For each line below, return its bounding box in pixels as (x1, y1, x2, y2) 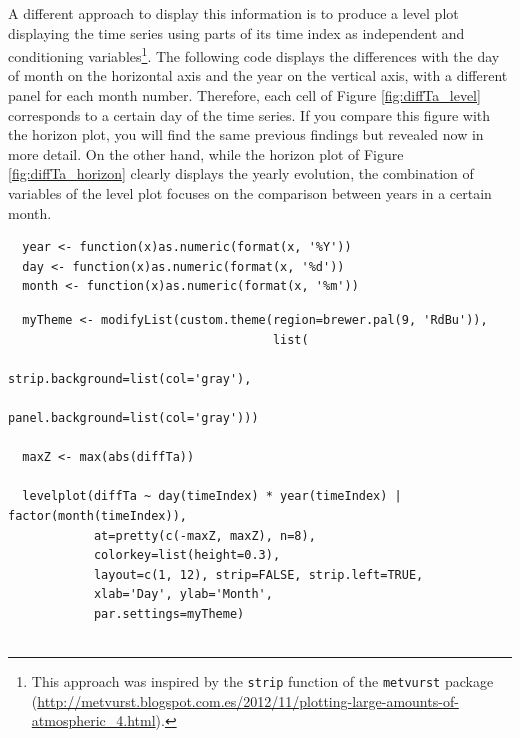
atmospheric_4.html (31, 710, 156, 731)
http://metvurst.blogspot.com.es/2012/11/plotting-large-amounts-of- (37, 690, 459, 711)
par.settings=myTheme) (93, 606, 245, 621)
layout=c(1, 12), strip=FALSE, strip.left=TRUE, (93, 567, 424, 582)
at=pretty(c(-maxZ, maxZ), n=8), (93, 528, 316, 543)
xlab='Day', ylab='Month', (93, 587, 273, 602)
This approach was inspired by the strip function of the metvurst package (31, 671, 494, 692)
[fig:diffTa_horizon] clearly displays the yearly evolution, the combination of (8, 163, 474, 184)
